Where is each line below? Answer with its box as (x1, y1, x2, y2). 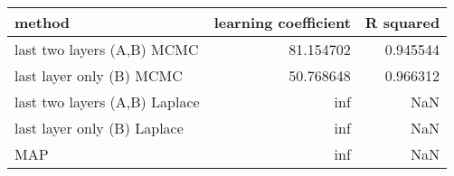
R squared (364, 12, 440, 32)
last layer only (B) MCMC (14, 65, 183, 86)
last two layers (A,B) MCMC (14, 39, 199, 60)
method (14, 12, 71, 32)
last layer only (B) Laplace (14, 117, 184, 138)
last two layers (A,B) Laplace (14, 91, 200, 112)
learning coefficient (213, 12, 351, 32)
